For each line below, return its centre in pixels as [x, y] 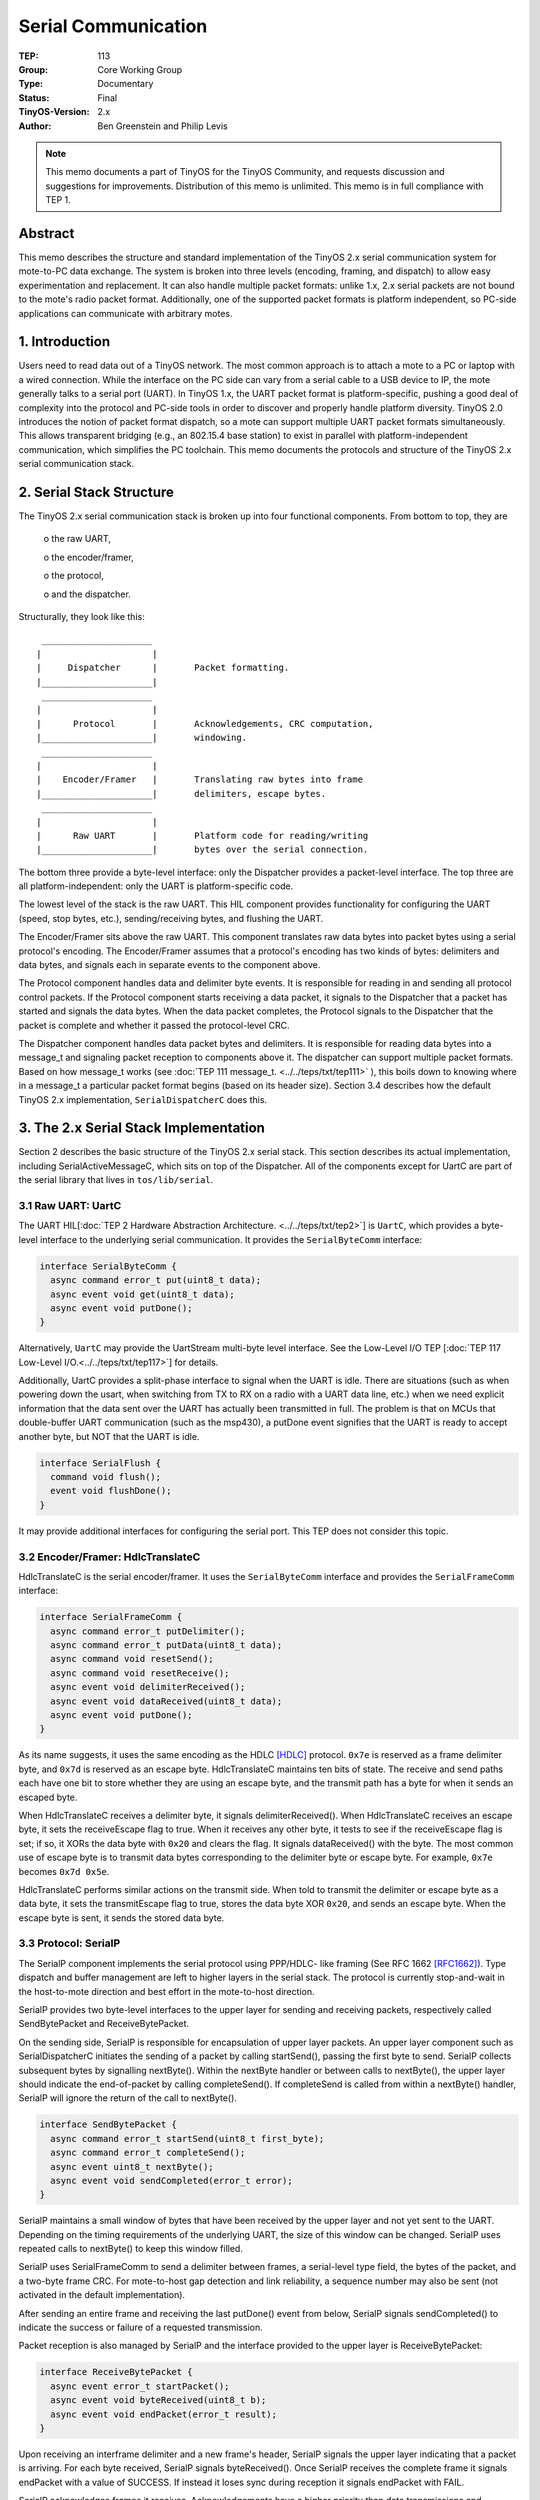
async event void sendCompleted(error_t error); [172, 2180]
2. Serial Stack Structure [96, 491]
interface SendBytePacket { [108, 2124]
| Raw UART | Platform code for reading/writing [202, 835]
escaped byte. [48, 1797]
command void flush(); [106, 1476]
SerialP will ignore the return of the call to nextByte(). [127, 2098]
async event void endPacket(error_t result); [163, 2414]
